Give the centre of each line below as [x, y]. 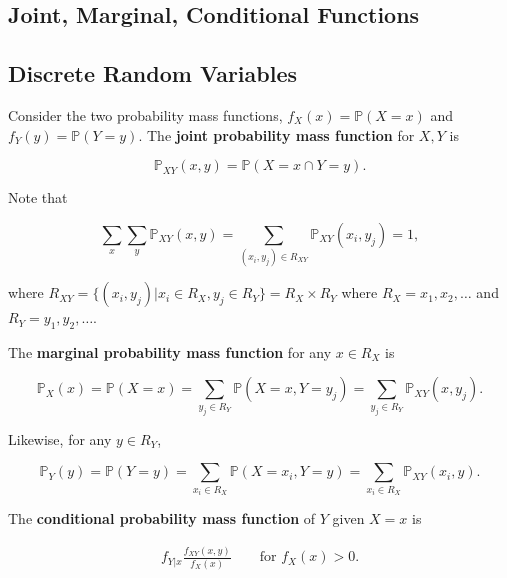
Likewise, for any [60, 438]
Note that [38, 197]
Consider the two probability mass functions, [145, 114]
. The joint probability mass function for [276, 134]
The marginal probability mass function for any [170, 351]
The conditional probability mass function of [162, 518]
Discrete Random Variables [153, 73]
